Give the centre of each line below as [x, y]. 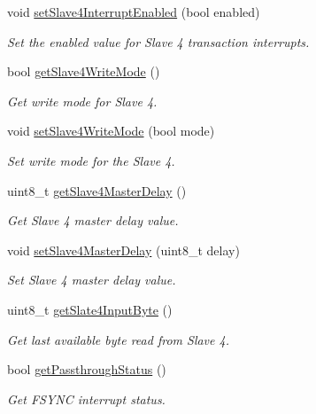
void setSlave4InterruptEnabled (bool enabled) [134, 12]
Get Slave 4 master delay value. [93, 220]
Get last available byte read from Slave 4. [118, 339]
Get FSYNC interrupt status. [86, 398]
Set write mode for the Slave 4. [91, 160]
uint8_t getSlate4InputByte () [90, 309]
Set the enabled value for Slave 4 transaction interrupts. [158, 41]
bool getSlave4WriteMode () [84, 71]
